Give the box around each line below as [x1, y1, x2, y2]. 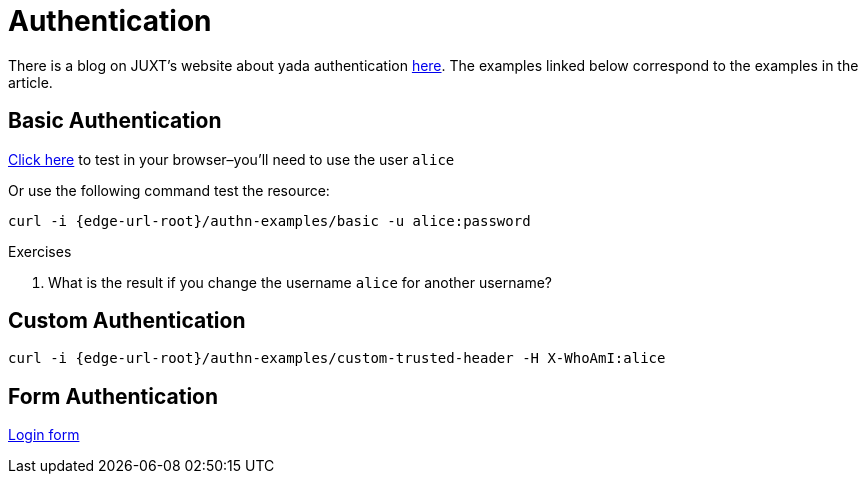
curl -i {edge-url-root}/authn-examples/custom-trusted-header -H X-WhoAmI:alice [8, 350, 666, 367]
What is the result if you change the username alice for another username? [48, 273, 552, 291]
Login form [8, 426, 80, 444]
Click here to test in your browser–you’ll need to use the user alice [8, 150, 455, 168]
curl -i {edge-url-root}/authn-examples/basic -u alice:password [8, 212, 531, 229]
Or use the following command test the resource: [8, 181, 330, 199]
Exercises [8, 242, 72, 260]
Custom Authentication [8, 308, 246, 334]
